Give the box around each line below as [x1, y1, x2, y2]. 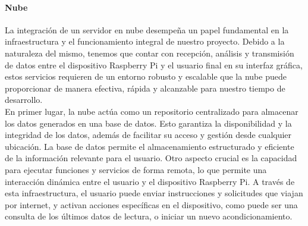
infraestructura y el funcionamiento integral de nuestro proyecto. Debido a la [5, 35, 285, 48]
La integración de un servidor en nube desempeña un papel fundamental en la [5, 23, 289, 36]
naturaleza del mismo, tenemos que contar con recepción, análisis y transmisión [5, 46, 294, 59]
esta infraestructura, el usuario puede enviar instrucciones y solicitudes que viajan [5, 187, 303, 199]
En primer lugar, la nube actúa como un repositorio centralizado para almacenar [5, 105, 298, 117]
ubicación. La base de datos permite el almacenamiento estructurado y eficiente [5, 140, 294, 152]
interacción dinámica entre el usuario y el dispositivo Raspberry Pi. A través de [5, 175, 295, 187]
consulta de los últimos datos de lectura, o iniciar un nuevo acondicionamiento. [5, 210, 293, 222]
